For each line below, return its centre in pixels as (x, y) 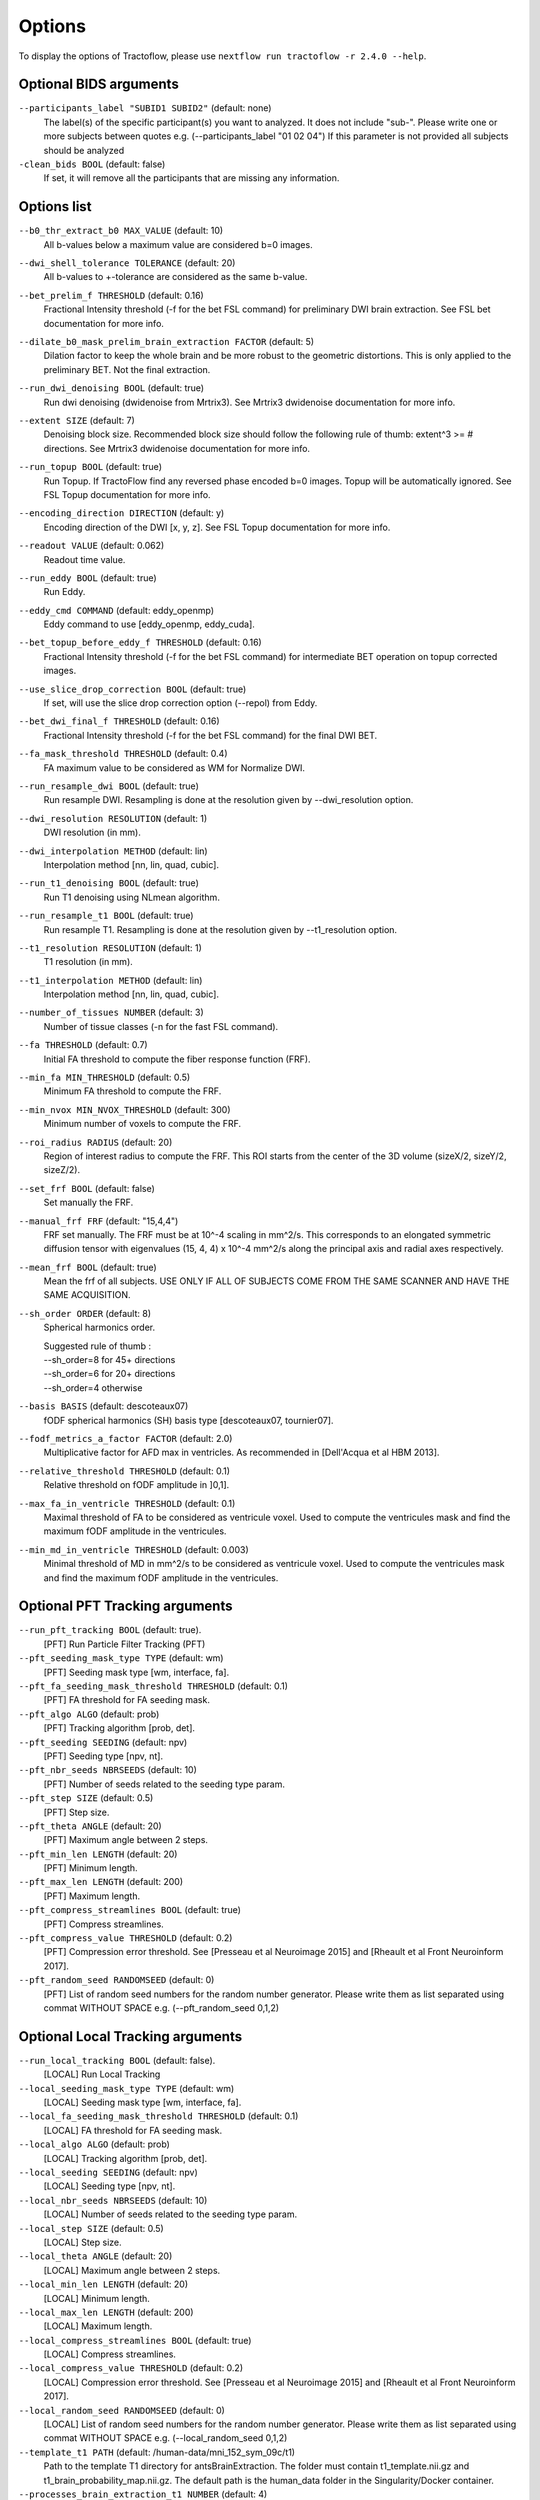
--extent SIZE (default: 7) (76, 420)
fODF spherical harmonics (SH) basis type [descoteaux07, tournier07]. (188, 1420)
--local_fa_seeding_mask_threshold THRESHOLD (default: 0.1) (158, 2116)
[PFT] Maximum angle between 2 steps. (126, 1840)
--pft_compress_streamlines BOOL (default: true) (130, 1910)
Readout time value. (84, 559)
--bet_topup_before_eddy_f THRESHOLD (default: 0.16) (140, 642)
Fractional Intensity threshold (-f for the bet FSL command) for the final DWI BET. (210, 735)
